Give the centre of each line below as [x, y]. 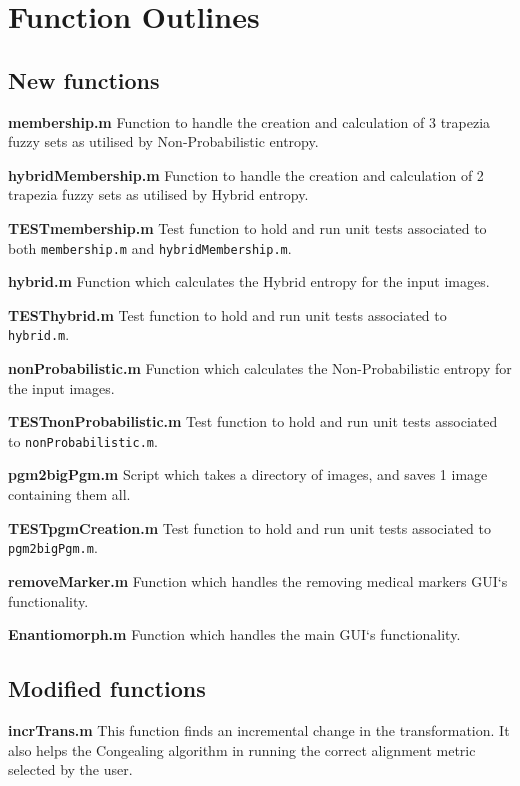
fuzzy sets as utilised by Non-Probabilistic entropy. [163, 141]
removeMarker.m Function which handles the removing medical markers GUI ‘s [258, 580]
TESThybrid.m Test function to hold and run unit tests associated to [227, 314]
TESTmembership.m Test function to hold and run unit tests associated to [247, 227]
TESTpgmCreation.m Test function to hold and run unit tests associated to [250, 527]
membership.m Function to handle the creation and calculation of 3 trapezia [249, 121]
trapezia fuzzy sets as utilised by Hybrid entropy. [158, 194]
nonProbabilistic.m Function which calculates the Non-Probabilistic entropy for [260, 368]
